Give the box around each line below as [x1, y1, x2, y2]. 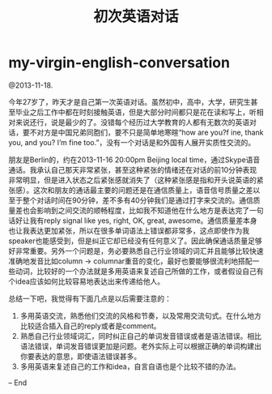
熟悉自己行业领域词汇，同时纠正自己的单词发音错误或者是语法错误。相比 [19, 331, 261, 340]
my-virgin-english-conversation [8, 54, 231, 72]
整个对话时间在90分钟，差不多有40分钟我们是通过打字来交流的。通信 [22, 195, 253, 205]
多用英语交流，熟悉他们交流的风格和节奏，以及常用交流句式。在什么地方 [19, 310, 261, 320]
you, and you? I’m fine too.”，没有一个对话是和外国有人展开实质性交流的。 [8, 137, 256, 147]
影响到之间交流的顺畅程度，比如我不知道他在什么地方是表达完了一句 [36, 205, 264, 215]
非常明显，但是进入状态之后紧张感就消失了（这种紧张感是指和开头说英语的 [8, 175, 257, 185]
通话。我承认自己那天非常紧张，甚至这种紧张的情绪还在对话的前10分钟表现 [8, 165, 257, 174]
